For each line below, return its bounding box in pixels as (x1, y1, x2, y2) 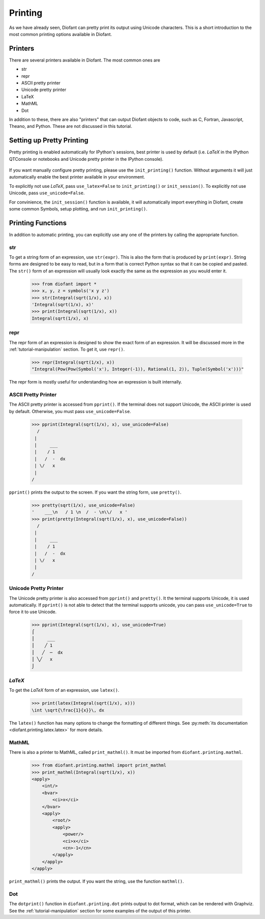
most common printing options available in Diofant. (9, 31, 112, 37)
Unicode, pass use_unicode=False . (9, 190, 85, 196)
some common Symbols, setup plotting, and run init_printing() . (9, 206, 148, 211)
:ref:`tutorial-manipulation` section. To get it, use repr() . (9, 346, 125, 352)
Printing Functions (9, 219, 67, 227)
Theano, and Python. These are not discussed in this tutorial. (9, 123, 132, 129)
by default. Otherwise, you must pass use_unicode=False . (9, 408, 131, 414)
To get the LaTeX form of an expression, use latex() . (9, 687, 120, 693)
